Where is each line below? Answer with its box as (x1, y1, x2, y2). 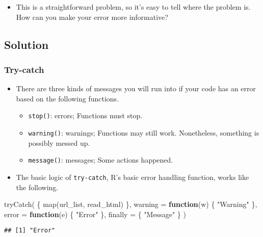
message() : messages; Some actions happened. (28, 154, 173, 165)
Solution (4, 36, 49, 52)
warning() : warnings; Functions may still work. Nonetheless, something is (28, 127, 259, 138)
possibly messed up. (28, 137, 90, 148)
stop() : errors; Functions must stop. (28, 110, 143, 121)
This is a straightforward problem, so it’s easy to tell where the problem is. (16, 2, 251, 12)
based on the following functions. (16, 93, 119, 103)
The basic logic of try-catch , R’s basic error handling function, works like (16, 171, 249, 182)
